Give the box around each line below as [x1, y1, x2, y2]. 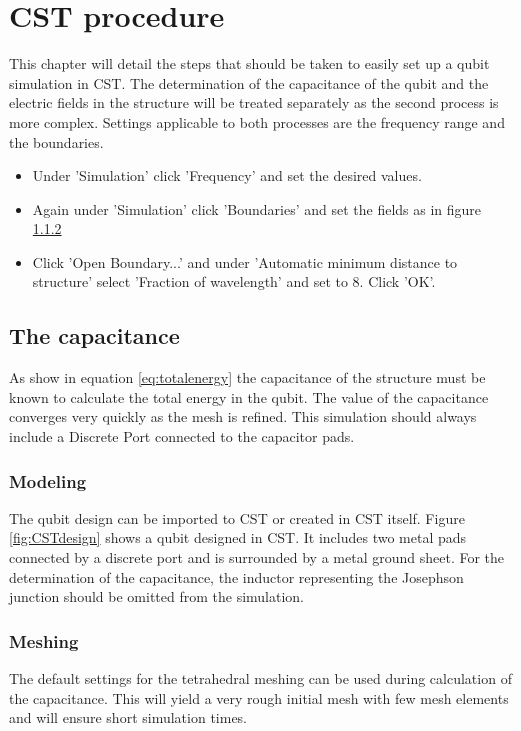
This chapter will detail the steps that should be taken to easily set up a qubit [9, 53, 490, 74]
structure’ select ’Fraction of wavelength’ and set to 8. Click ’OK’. [32, 271, 436, 292]
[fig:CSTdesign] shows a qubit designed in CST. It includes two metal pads [9, 527, 467, 548]
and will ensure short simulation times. [9, 707, 247, 728]
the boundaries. [9, 131, 104, 152]
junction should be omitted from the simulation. [9, 586, 305, 607]
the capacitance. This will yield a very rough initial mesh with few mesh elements [9, 687, 509, 708]
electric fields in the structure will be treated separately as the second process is [9, 92, 499, 113]
